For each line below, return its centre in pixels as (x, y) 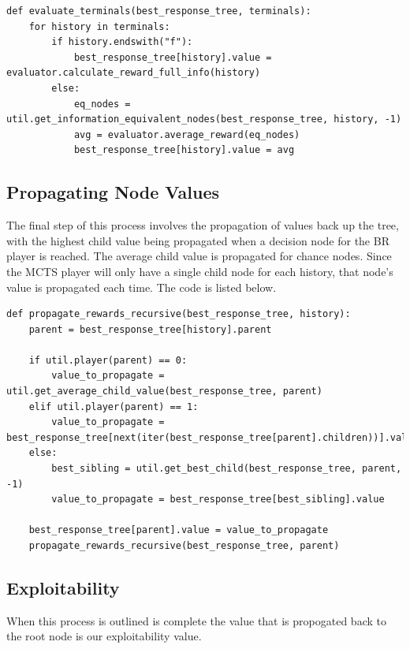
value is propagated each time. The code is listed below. (142, 287)
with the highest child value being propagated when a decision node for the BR (198, 240)
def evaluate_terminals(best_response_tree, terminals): (159, 11)
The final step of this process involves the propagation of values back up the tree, (203, 225)
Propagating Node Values (113, 192)
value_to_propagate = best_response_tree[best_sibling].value (218, 500)
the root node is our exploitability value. (104, 636)
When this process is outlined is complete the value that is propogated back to (196, 620)
